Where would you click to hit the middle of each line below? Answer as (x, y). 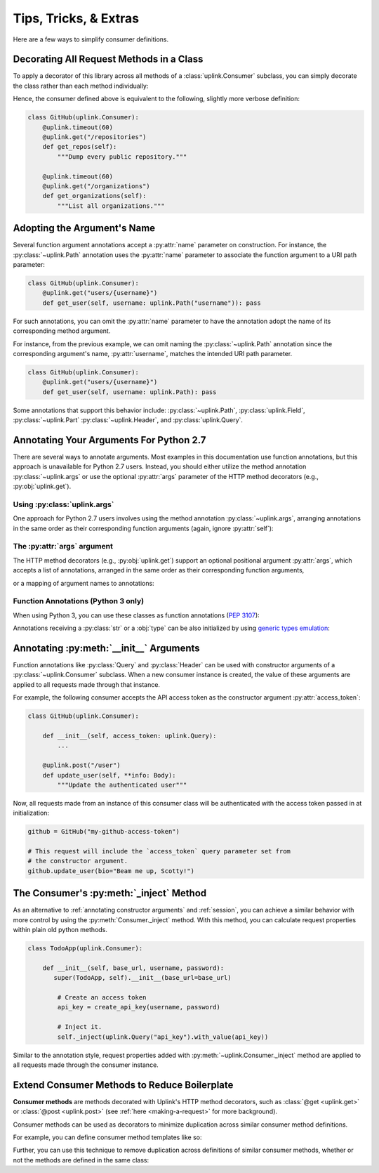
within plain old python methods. (60, 930)
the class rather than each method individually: (81, 86)
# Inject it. (80, 1027)
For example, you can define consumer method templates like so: (107, 1137)
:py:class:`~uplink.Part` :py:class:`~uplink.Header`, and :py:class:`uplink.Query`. (128, 420)
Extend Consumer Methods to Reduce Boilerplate (123, 1085)
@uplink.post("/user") (81, 765)
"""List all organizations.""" (111, 206)
